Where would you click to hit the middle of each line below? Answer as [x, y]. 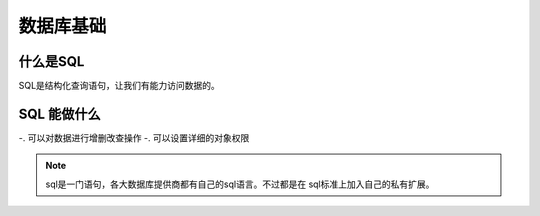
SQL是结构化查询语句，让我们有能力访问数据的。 [119, 86]
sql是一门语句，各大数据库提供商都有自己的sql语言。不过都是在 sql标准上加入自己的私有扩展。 [240, 184]
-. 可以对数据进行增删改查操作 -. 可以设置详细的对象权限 [134, 137]
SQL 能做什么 [59, 113]
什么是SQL [51, 61]
